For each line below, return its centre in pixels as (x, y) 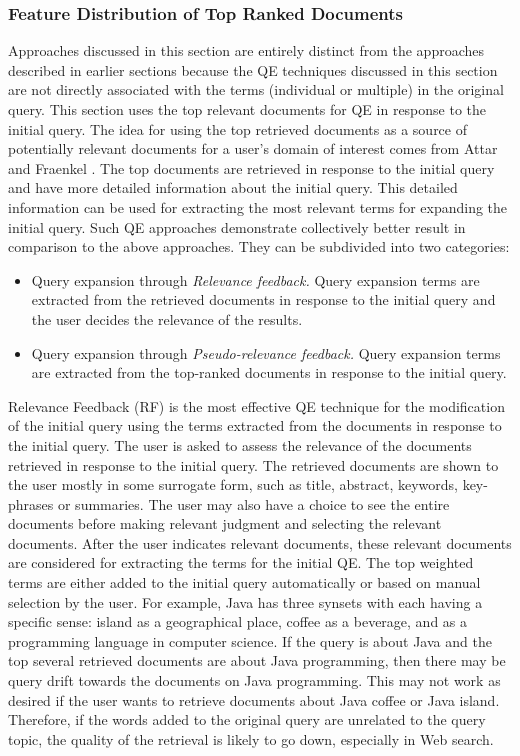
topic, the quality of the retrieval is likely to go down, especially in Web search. (251, 738)
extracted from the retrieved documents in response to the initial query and (263, 299)
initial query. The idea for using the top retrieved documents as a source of (238, 128)
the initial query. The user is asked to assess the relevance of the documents (240, 444)
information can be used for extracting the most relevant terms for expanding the (258, 206)
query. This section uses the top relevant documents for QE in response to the (247, 109)
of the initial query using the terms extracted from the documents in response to (255, 425)
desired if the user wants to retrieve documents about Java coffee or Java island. (254, 699)
